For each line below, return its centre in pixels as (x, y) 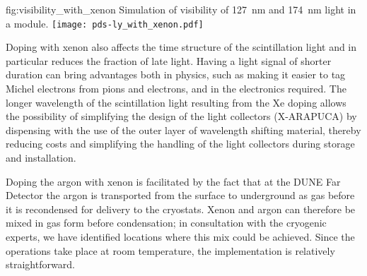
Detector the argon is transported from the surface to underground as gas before (180, 195)
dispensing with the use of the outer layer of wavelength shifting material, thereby (183, 130)
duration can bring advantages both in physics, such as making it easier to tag (176, 74)
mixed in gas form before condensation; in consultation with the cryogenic (166, 223)
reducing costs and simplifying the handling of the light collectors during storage (180, 144)
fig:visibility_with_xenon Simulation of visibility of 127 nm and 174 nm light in (181, 9)
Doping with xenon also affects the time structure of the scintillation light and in (181, 47)
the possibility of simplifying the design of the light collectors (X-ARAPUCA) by (181, 116)
